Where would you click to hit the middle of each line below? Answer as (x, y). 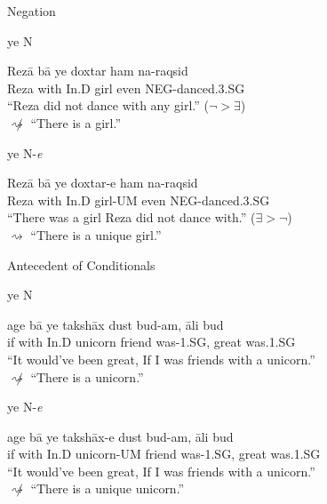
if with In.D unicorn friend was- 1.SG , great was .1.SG (152, 342)
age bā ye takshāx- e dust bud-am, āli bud (120, 436)
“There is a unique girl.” (96, 234)
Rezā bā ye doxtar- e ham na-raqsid (103, 183)
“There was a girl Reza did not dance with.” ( (132, 217)
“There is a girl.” (76, 122)
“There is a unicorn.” (87, 376)
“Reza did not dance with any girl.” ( (108, 105)
